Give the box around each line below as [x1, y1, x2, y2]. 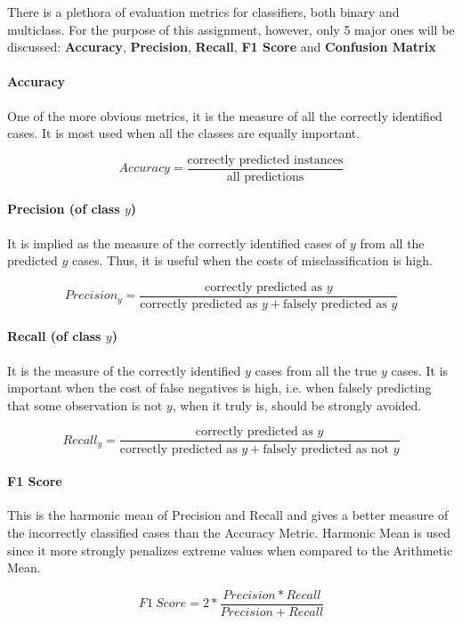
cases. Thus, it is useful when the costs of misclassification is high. [72, 251, 433, 270]
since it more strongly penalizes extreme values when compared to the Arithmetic [7, 540, 453, 559]
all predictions [226, 170, 304, 183]
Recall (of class [7, 327, 101, 345]
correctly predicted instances [187, 153, 344, 166]
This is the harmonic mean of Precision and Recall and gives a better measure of [7, 506, 449, 524]
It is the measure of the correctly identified [7, 361, 241, 379]
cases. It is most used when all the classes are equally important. [7, 124, 361, 142]
